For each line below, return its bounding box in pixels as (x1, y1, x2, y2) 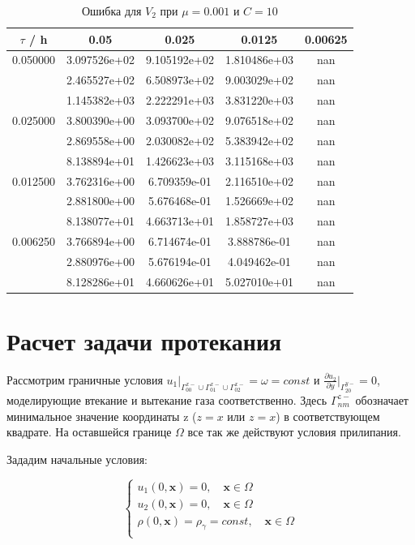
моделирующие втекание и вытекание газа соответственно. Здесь (6, 391, 327, 408)
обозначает (355, 391, 409, 408)
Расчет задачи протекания (6, 324, 282, 357)
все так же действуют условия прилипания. (187, 423, 401, 440)
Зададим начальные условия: (6, 450, 148, 467)
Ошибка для (81, 2, 142, 19)
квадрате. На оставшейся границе (6, 423, 172, 440)
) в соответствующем (276, 407, 380, 424)
